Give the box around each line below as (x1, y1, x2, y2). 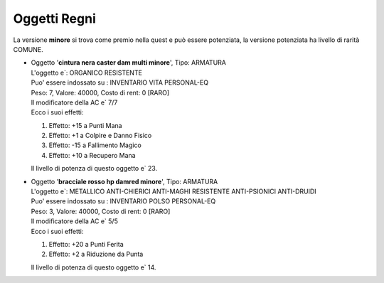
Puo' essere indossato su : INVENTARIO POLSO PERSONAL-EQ (31, 197, 216, 205)
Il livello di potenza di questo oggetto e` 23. (31, 164, 158, 173)
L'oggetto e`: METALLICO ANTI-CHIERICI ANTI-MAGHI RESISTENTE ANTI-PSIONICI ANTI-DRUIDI (31, 187, 316, 196)
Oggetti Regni (13, 11, 96, 26)
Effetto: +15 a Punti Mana (48, 121, 122, 129)
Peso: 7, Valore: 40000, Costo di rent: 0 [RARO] (31, 88, 170, 97)
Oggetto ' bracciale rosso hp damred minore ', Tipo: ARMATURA (31, 177, 218, 186)
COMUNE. (13, 45, 43, 53)
